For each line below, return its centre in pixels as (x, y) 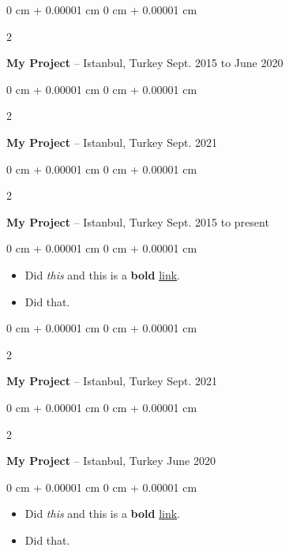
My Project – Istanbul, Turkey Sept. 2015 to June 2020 (145, 63)
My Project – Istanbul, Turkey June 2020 (111, 461)
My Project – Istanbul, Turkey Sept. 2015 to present (138, 221)
